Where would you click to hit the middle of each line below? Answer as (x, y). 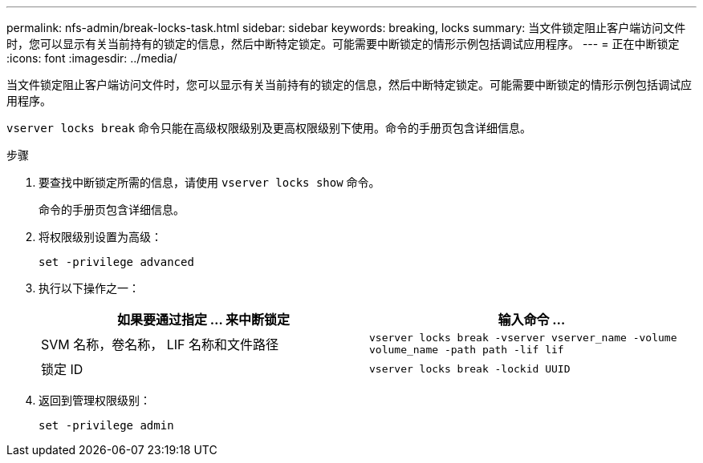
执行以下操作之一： (89, 288)
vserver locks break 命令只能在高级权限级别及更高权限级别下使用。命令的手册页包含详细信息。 (269, 128)
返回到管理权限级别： (95, 400)
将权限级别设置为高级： (100, 237)
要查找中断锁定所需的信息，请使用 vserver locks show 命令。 (209, 182)
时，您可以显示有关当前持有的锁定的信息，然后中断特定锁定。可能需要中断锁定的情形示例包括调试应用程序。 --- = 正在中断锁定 (343, 44)
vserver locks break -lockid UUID (470, 368)
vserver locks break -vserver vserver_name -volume (523, 338)
